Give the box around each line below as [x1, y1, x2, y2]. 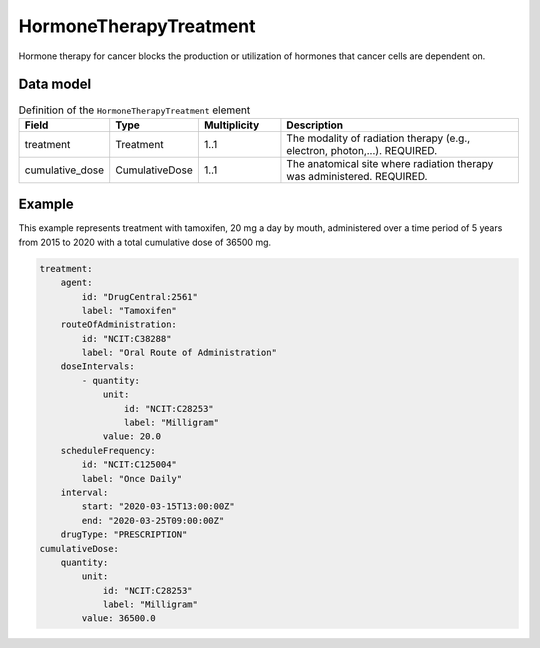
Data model [18, 76, 92, 93]
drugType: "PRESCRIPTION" [60, 529, 188, 540]
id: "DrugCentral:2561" [81, 291, 199, 302]
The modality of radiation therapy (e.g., [286, 131, 471, 145]
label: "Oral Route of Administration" [81, 347, 277, 359]
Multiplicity [203, 118, 260, 132]
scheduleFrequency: [60, 445, 157, 456]
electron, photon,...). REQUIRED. [286, 143, 438, 157]
